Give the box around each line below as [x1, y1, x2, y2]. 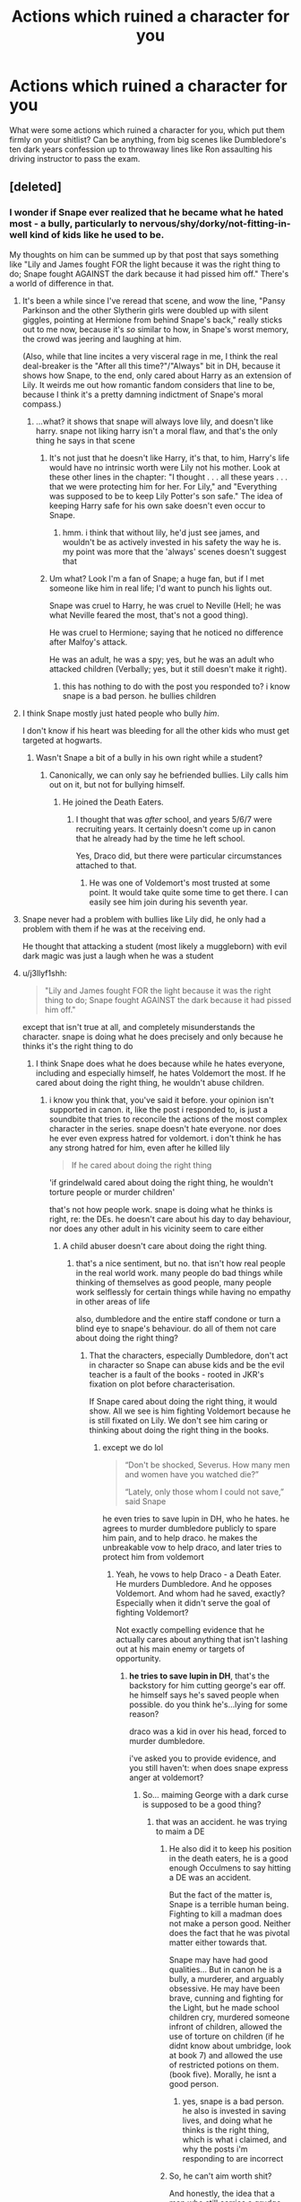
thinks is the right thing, [182, 2124, 270, 2135]
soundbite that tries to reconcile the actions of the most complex [48, 1114, 288, 1124]
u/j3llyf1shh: [21, 967, 67, 978]
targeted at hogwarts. [21, 735, 103, 745]
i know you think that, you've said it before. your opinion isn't [48, 1094, 275, 1105]
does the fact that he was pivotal [168, 1927, 290, 1938]
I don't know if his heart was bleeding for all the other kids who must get [21, 725, 289, 735]
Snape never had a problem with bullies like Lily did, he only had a [21, 913, 266, 924]
